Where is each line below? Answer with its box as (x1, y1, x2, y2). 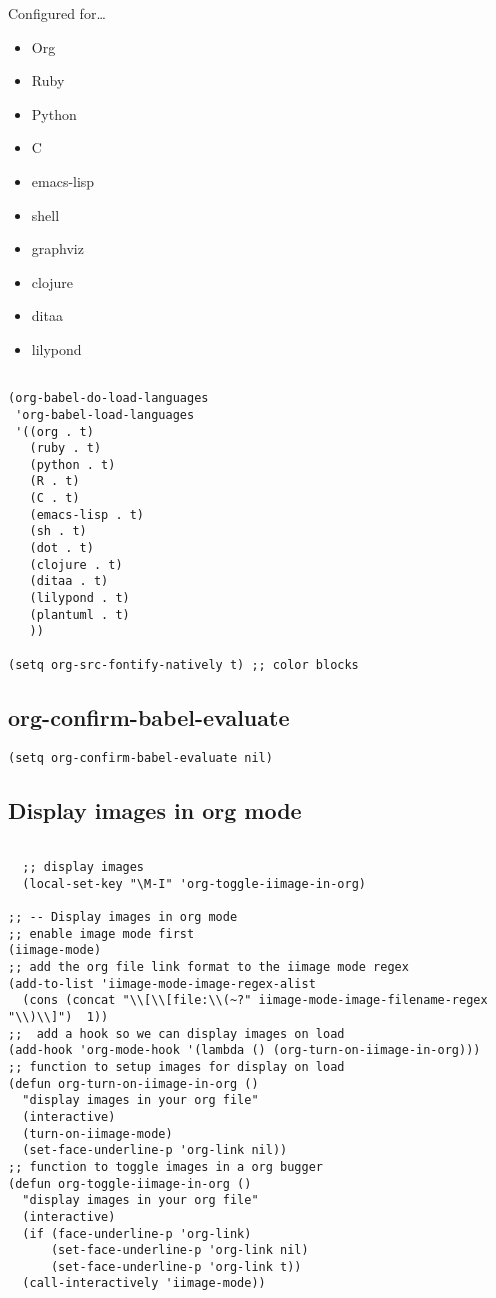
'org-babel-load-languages (15, 407, 195, 422)
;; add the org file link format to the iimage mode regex (8, 960, 409, 974)
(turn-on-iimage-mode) (22, 1126, 173, 1141)
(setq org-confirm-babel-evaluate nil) (8, 750, 273, 765)
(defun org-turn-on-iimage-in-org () (8, 1076, 259, 1091)
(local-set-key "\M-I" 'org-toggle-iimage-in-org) (22, 876, 366, 891)
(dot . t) (29, 541, 94, 556)
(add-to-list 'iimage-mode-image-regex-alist (8, 976, 316, 991)
